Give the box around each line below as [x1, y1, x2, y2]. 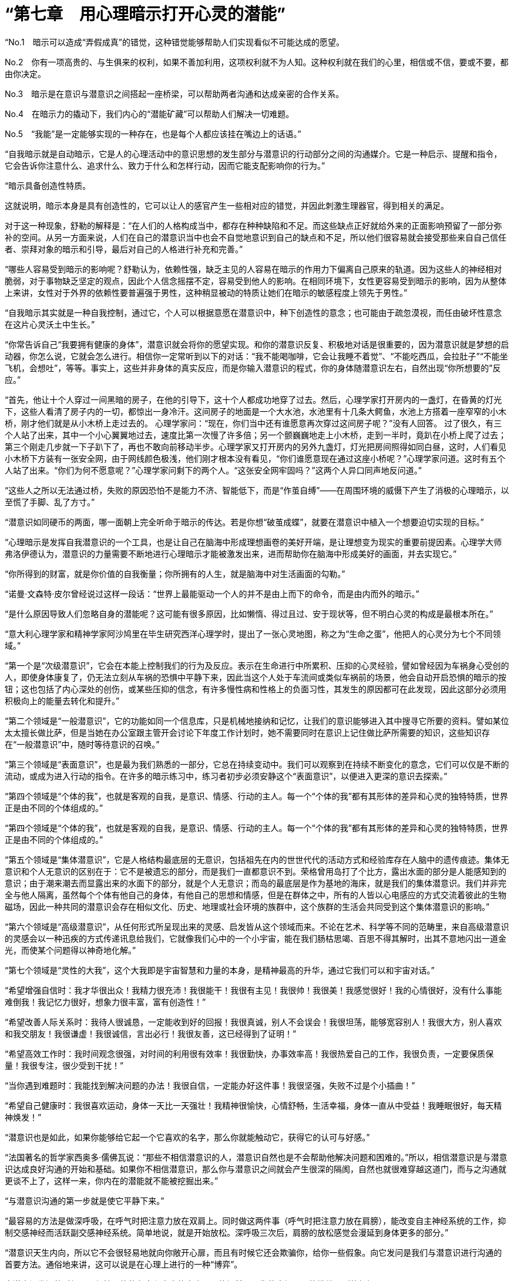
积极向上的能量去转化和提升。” [5, 695, 120, 706]
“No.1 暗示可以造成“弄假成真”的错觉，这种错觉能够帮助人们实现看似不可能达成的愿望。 [5, 36, 344, 47]
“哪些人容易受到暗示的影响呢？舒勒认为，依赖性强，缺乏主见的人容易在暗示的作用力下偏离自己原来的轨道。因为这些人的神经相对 [5, 263, 502, 274]
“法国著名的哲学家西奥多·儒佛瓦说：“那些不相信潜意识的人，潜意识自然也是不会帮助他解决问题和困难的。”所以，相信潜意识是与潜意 [5, 1152, 508, 1162]
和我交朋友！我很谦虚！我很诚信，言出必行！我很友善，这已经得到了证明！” [5, 1028, 297, 1039]
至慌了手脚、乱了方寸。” [5, 496, 95, 507]
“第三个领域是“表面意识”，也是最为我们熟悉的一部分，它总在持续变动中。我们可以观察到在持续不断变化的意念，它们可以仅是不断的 [5, 759, 509, 769]
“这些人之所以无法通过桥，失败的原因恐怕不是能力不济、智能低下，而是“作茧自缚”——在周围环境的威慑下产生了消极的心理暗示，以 [5, 485, 509, 495]
